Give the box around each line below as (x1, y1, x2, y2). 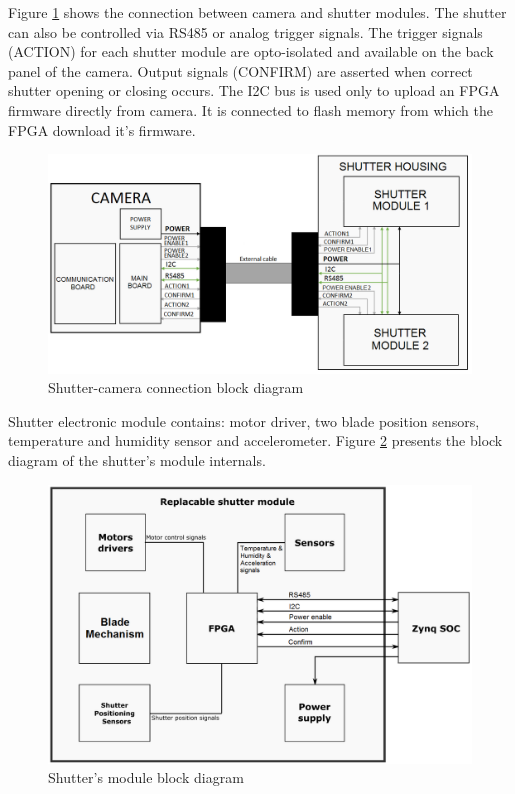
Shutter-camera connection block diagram (48, 377, 304, 398)
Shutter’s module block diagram (48, 767, 244, 788)
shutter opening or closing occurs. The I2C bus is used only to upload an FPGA (8, 80, 500, 101)
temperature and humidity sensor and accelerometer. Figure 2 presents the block (8, 430, 503, 451)
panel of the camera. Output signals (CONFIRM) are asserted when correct (8, 60, 473, 81)
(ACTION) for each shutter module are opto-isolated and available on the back (8, 41, 494, 62)
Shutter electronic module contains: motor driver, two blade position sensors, (8, 410, 480, 431)
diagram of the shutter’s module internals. (8, 449, 266, 470)
